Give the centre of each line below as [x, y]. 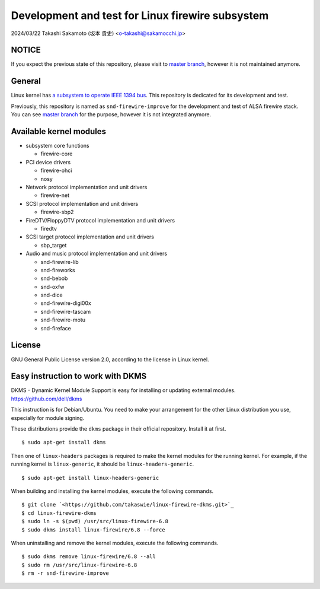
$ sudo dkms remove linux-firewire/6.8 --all [89, 557]
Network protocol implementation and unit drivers [87, 187]
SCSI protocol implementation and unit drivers [82, 203]
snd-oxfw [52, 286]
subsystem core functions [57, 146]
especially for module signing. [48, 418]
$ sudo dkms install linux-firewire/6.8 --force [93, 530]
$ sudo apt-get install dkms [64, 442]
